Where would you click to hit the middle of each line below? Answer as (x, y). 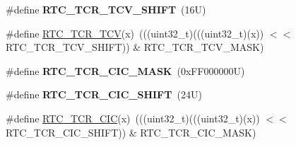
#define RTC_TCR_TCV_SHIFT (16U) (106, 9)
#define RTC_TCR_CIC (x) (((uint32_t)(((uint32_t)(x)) (133, 118)
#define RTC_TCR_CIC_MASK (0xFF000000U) (125, 70)
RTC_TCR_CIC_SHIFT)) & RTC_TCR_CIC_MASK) (131, 132)
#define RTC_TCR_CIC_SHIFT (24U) (104, 94)
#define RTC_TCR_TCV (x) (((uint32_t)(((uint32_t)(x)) (135, 33)
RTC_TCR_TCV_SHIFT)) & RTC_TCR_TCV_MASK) (135, 47)
